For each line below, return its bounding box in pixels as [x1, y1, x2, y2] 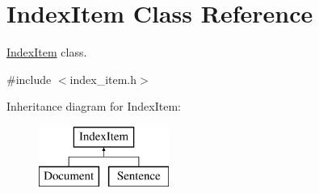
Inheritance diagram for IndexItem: [6, 98, 181, 115]
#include [6, 70, 52, 87]
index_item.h [69, 70, 137, 87]
